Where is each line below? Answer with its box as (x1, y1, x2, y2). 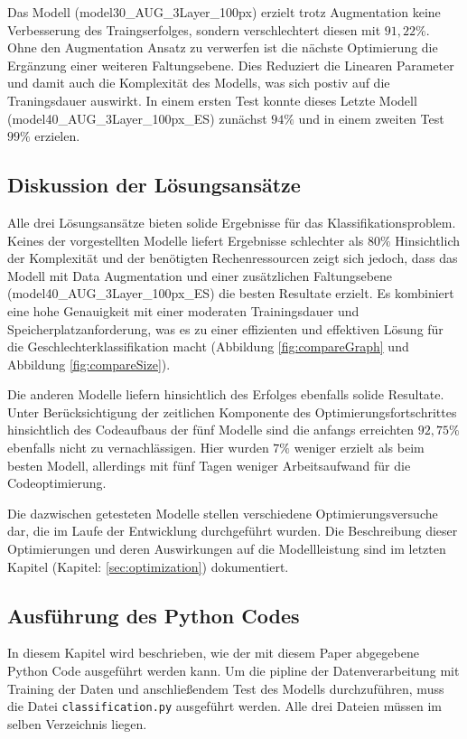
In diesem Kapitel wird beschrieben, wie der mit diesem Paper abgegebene (7, 643, 419, 662)
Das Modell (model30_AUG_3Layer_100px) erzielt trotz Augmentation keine (7, 3, 441, 21)
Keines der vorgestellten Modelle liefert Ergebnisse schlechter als (7, 230, 364, 249)
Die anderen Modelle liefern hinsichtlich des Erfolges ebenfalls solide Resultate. (7, 385, 444, 404)
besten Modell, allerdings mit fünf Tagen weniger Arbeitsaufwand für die (7, 455, 411, 474)
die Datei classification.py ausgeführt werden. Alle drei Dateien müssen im (7, 697, 442, 716)
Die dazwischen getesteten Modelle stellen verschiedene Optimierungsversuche (7, 503, 438, 522)
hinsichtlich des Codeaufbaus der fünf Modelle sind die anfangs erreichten (7, 420, 415, 439)
